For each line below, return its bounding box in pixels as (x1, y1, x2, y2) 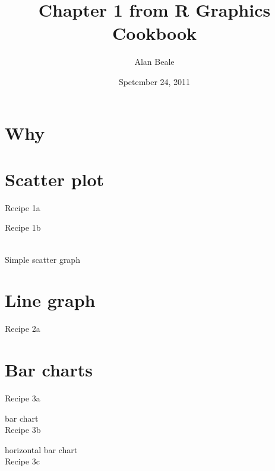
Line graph (5, 288, 96, 312)
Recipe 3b (5, 423, 41, 436)
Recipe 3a (5, 392, 40, 404)
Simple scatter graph (5, 253, 80, 265)
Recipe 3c (5, 455, 40, 467)
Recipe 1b (5, 221, 41, 234)
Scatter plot (5, 167, 105, 191)
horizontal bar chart (5, 443, 78, 456)
